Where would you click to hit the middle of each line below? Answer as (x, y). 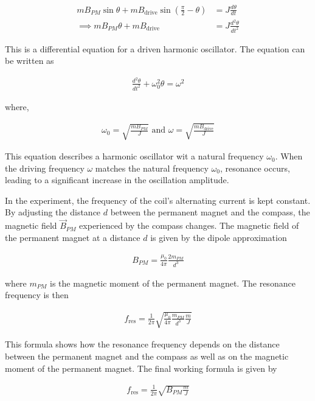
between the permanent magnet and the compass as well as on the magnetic (147, 356)
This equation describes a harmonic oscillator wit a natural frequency (134, 156)
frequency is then (37, 295)
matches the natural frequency (152, 168)
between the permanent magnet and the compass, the (210, 212)
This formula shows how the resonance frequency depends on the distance (142, 344)
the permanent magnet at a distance (73, 237)
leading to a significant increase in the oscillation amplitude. (117, 180)
